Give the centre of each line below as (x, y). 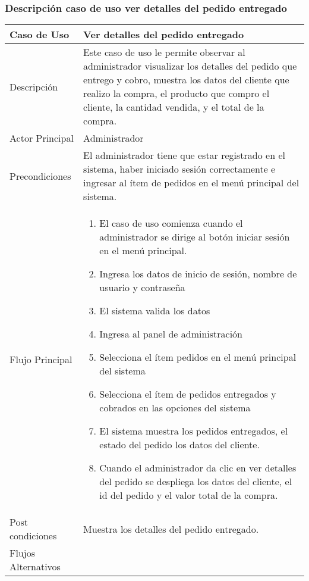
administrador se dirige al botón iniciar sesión (195, 237)
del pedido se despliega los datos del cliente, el (196, 482)
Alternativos (35, 567)
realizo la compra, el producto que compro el (176, 93)
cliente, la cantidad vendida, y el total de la (174, 107)
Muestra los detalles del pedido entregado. (171, 529)
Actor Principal (42, 138)
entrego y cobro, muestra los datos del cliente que (186, 80)
